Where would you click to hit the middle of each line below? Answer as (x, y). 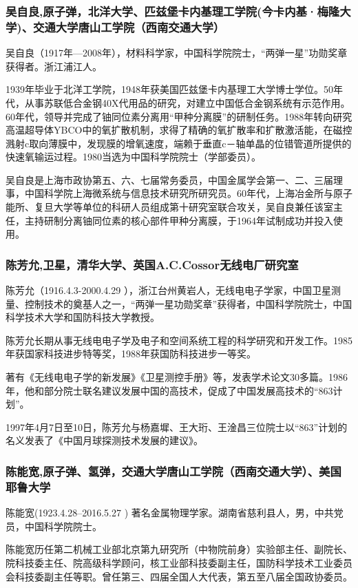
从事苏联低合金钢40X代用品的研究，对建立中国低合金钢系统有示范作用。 (187, 102)
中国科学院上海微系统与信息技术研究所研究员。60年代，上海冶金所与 (179, 193)
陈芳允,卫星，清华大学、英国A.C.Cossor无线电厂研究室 (152, 264)
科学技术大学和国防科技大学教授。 (83, 317)
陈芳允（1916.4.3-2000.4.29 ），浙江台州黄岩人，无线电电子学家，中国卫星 (168, 290)
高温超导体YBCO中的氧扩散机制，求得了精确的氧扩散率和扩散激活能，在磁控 (179, 130)
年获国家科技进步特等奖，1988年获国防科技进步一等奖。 (131, 354)
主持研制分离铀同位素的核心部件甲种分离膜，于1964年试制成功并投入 (179, 220)
